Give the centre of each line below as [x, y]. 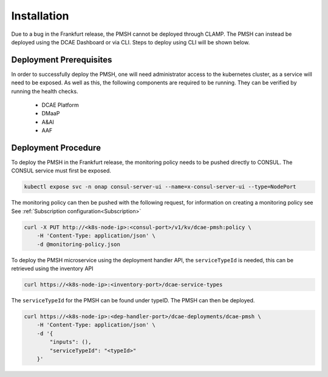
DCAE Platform [60, 105]
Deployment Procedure [56, 148]
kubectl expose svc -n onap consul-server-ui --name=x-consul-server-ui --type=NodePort [160, 187]
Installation [40, 16]
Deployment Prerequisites [62, 60]
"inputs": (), [70, 342]
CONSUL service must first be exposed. [61, 171]
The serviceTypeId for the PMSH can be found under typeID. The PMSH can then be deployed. [133, 300]
